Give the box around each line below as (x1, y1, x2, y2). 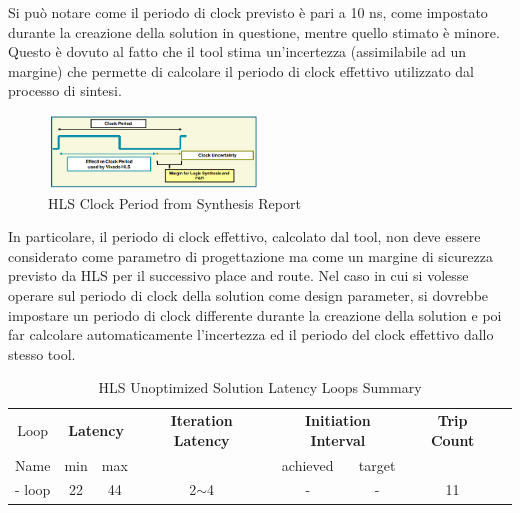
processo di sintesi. (8, 80, 122, 101)
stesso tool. (8, 343, 76, 364)
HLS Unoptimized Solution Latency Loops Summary (98, 377, 422, 398)
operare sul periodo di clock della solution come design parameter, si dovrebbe (8, 284, 489, 305)
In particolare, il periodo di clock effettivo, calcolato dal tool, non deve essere (8, 226, 481, 247)
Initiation (304, 410, 371, 431)
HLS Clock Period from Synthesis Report (48, 192, 301, 213)
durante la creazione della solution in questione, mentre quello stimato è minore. (8, 21, 500, 42)
